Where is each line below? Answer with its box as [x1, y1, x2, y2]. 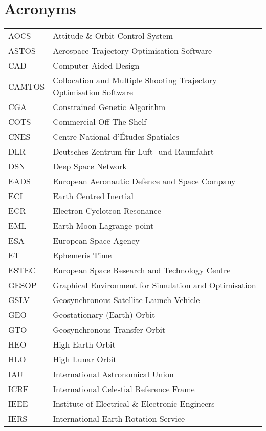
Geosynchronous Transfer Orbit [53, 324, 166, 336]
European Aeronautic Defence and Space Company [53, 175, 236, 187]
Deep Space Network [53, 160, 127, 173]
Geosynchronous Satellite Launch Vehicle [53, 294, 200, 306]
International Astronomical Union [53, 368, 174, 380]
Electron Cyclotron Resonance [53, 205, 161, 217]
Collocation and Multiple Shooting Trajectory [53, 74, 217, 87]
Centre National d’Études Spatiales [53, 131, 179, 143]
